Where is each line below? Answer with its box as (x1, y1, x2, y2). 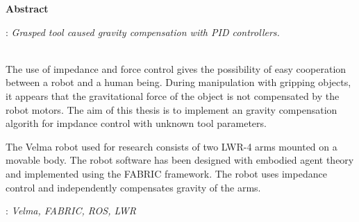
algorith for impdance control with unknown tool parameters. (6, 116, 267, 130)
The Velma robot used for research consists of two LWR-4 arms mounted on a (6, 139, 337, 153)
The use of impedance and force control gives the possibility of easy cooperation (6, 61, 347, 76)
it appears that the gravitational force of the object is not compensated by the (6, 88, 340, 103)
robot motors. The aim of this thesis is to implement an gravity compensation (6, 102, 337, 117)
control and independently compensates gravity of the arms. (6, 180, 261, 194)
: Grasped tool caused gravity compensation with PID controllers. (6, 24, 280, 39)
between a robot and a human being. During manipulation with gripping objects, (6, 75, 351, 89)
